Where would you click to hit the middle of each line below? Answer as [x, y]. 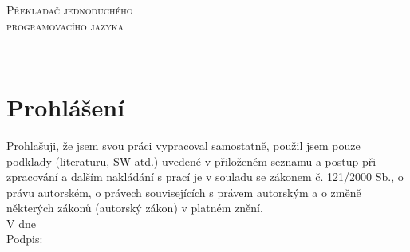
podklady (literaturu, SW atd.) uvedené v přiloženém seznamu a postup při [191, 161]
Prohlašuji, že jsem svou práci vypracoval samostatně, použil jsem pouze [183, 145]
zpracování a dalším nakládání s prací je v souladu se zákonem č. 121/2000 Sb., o [205, 177]
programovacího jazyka [65, 25]
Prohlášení [66, 106]
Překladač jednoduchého [70, 10]
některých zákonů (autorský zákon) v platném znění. [135, 208]
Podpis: [25, 239]
